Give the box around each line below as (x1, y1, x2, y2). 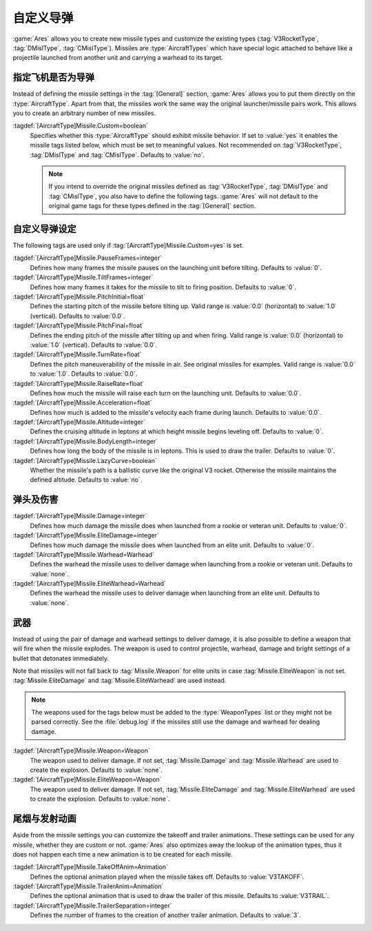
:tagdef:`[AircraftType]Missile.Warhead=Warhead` (12, 550, 155, 558)
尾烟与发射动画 (12, 813, 76, 825)
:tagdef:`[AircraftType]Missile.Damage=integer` (12, 512, 147, 520)
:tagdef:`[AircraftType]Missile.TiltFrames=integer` (12, 273, 154, 282)
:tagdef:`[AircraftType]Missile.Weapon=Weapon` (12, 746, 151, 755)
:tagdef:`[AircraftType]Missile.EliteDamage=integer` (12, 531, 160, 540)
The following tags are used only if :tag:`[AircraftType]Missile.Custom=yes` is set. (12, 241, 244, 249)
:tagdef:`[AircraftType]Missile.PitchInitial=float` (12, 293, 146, 300)
